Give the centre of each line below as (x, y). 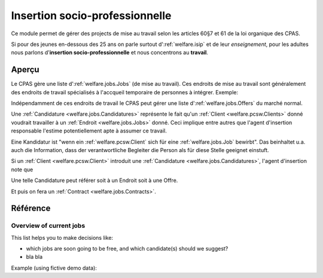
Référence (31, 208)
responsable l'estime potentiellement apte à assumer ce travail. (89, 131)
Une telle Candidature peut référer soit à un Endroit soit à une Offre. (95, 180)
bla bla (34, 257)
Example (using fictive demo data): (54, 268)
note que (22, 169)
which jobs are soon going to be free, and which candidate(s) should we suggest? (127, 249)
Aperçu (25, 69)
